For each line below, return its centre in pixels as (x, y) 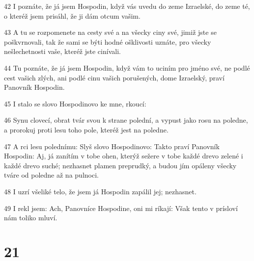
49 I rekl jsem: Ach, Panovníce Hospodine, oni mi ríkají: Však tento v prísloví (121, 208)
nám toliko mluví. (31, 218)
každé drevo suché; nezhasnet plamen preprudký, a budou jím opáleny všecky (120, 165)
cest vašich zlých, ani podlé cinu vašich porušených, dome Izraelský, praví (114, 77)
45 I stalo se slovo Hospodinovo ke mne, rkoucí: (75, 103)
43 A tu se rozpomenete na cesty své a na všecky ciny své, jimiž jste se (110, 32)
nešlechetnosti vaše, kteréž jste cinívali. (62, 51)
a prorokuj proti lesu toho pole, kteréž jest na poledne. (86, 129)
